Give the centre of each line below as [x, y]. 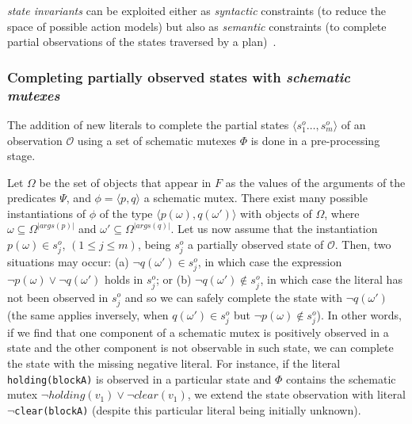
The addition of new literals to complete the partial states [148, 124]
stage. [21, 156]
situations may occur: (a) [68, 262]
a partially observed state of [256, 244]
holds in [124, 279]
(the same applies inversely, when [88, 314]
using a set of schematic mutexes [157, 140]
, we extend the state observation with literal [296, 394]
